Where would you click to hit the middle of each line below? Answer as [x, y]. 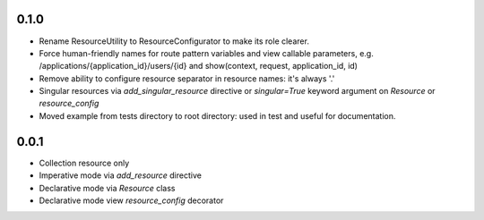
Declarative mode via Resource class [107, 188]
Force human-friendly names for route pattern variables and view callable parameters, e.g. [206, 53]
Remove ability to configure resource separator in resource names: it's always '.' [187, 78]
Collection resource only [84, 163]
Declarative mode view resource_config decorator [131, 200]
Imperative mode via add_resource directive [120, 175]
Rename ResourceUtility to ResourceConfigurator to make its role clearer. [174, 41]
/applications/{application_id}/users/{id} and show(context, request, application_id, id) [199, 66]
